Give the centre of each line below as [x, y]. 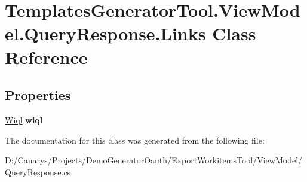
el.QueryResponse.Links [105, 33]
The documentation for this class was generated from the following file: [135, 140]
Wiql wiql [24, 119]
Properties [38, 95]
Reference [46, 57]
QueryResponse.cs [38, 172]
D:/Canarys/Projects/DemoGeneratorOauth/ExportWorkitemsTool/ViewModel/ [154, 160]
